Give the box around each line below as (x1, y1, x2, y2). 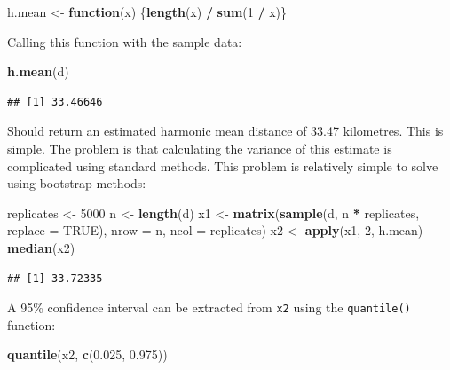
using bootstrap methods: (7, 174, 146, 193)
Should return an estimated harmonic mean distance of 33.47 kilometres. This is (7, 122, 444, 140)
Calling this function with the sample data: (7, 32, 242, 51)
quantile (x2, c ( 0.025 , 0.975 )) (7, 345, 168, 364)
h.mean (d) (7, 62, 69, 81)
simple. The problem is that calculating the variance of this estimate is (7, 138, 392, 157)
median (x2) (7, 238, 75, 256)
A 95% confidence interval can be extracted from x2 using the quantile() (7, 298, 411, 317)
